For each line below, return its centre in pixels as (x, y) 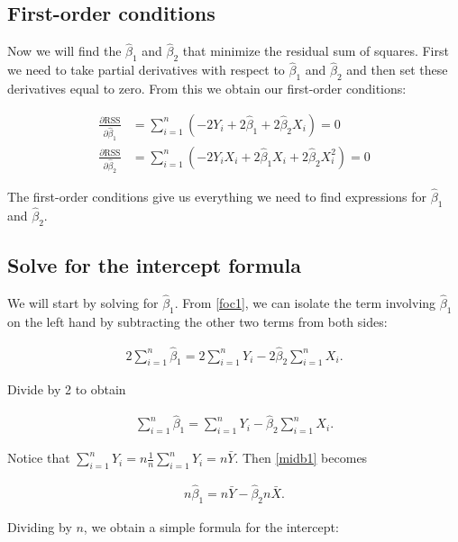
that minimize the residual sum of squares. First (316, 51)
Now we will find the (64, 51)
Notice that (39, 458)
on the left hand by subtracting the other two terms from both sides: (197, 321)
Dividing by (40, 526)
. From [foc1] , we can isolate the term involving (305, 303)
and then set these (397, 70)
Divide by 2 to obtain (67, 389)
